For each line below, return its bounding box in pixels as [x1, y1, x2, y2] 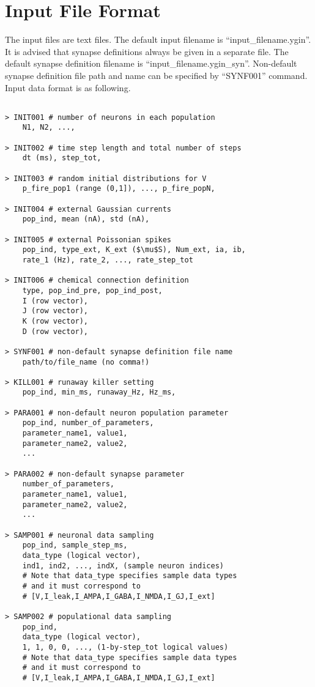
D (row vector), [22, 327, 89, 336]
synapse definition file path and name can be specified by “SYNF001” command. [5, 69, 308, 81]
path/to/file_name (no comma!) [22, 357, 150, 366]
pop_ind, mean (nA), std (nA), [22, 215, 150, 224]
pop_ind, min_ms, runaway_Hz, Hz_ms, [22, 388, 176, 397]
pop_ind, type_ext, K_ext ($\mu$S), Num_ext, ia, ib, [22, 245, 246, 254]
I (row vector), [22, 296, 89, 305]
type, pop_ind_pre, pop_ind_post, [22, 286, 163, 295]
